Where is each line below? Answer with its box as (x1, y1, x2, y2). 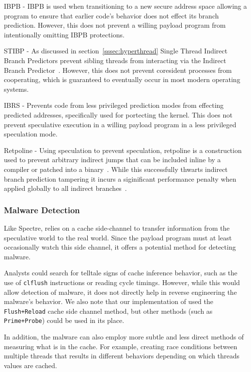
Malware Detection (4, 203, 80, 216)
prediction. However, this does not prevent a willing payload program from (4, 20, 226, 30)
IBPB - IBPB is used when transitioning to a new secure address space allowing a (4, 1, 247, 11)
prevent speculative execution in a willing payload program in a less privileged (4, 119, 236, 129)
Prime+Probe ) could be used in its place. (4, 315, 125, 325)
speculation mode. (4, 129, 58, 139)
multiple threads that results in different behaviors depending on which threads (4, 351, 239, 361)
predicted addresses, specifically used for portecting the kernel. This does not (4, 109, 233, 119)
